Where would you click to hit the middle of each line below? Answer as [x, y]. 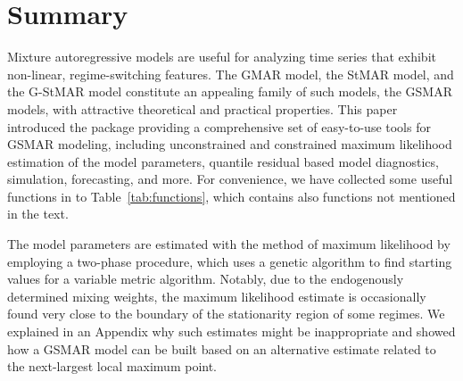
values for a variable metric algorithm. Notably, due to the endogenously [206, 279]
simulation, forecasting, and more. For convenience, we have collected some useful [230, 179]
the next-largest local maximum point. [112, 366]
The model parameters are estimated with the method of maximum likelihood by [229, 244]
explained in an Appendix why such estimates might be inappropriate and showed [231, 331]
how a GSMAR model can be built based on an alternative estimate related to [222, 348]
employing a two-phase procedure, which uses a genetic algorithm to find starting [230, 261]
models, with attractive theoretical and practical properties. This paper [203, 108]
